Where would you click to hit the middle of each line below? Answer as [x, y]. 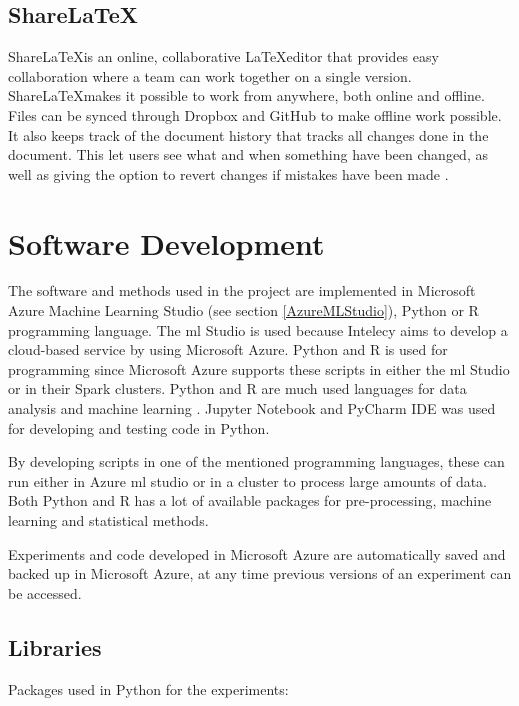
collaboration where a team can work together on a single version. [210, 75]
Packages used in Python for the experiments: [148, 688]
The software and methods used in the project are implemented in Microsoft [242, 290]
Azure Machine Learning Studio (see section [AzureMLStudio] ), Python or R [243, 310]
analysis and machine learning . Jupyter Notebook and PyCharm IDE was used [252, 408]
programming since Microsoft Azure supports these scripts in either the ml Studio [259, 368]
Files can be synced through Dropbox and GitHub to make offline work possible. [255, 114]
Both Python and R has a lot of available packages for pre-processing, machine [250, 500]
